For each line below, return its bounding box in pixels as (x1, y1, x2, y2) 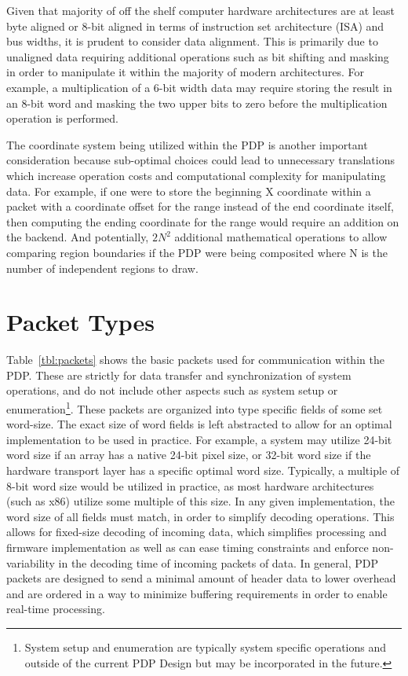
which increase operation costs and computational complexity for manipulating (6, 167, 386, 183)
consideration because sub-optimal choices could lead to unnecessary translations (6, 152, 395, 168)
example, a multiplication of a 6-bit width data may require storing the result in (6, 79, 392, 95)
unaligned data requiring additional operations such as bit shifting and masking (6, 48, 389, 64)
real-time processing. (6, 601, 105, 617)
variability (6, 554, 55, 571)
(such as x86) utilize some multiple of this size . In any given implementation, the (6, 493, 395, 509)
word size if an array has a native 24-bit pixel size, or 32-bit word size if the (6, 446, 371, 463)
